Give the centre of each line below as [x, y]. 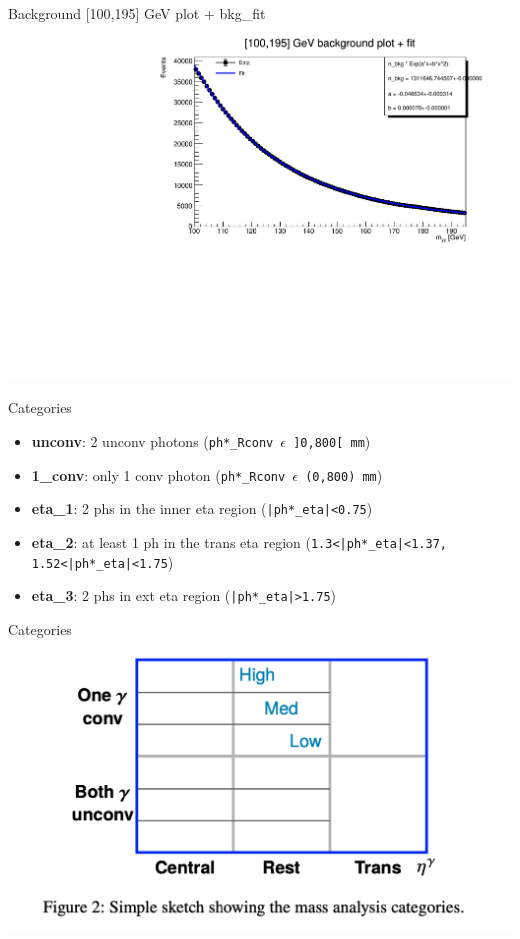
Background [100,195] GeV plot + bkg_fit [137, 13]
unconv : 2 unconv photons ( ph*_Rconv [152, 440]
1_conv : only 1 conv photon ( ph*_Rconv [158, 474]
